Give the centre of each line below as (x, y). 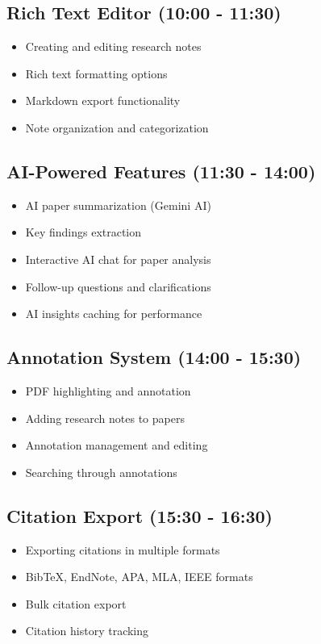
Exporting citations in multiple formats (123, 549)
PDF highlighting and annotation (108, 390)
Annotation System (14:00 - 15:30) (154, 357)
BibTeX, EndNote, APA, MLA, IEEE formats (139, 577)
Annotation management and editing (117, 445)
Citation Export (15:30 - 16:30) (140, 515)
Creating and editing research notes (113, 46)
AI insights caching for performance (114, 314)
